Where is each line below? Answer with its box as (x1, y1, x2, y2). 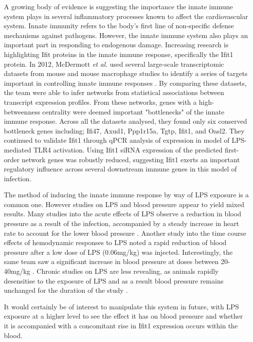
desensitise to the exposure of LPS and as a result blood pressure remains (4, 275, 224, 285)
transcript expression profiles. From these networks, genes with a (4, 96, 197, 107)
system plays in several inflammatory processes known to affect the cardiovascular (4, 11, 248, 21)
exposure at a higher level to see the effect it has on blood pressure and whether (4, 311, 243, 321)
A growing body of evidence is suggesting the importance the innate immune (4, 1, 233, 11)
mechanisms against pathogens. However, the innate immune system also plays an (4, 30, 248, 40)
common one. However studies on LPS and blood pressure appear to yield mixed (4, 199, 244, 209)
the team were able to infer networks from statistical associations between (4, 87, 224, 97)
